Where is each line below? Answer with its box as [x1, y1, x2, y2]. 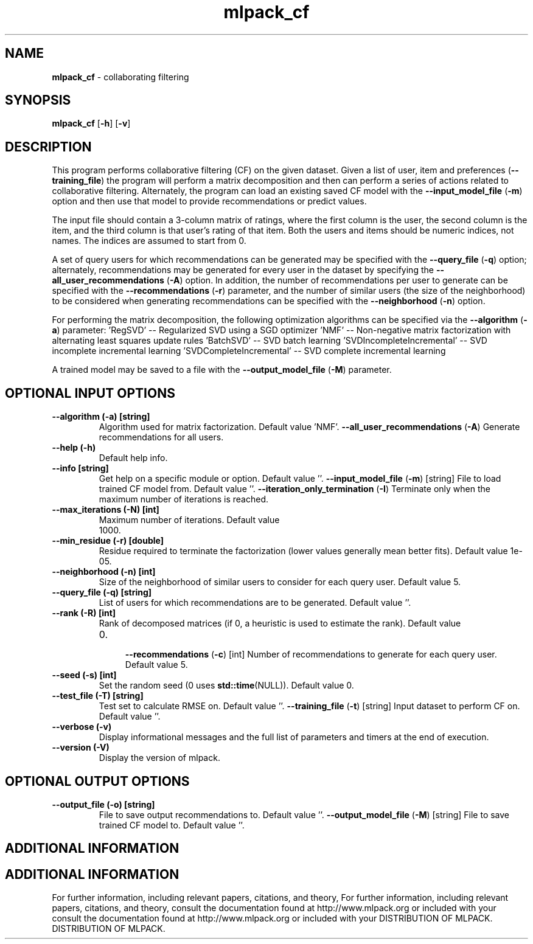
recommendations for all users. [99, 432, 224, 443]
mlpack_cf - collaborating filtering [52, 71, 189, 82]
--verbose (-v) [52, 721, 112, 732]
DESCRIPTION [5, 139, 92, 154]
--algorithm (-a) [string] [52, 411, 150, 422]
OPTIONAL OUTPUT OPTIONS [5, 773, 190, 789]
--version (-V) [52, 742, 110, 753]
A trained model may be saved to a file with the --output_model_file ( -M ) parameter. [52, 364, 392, 375]
